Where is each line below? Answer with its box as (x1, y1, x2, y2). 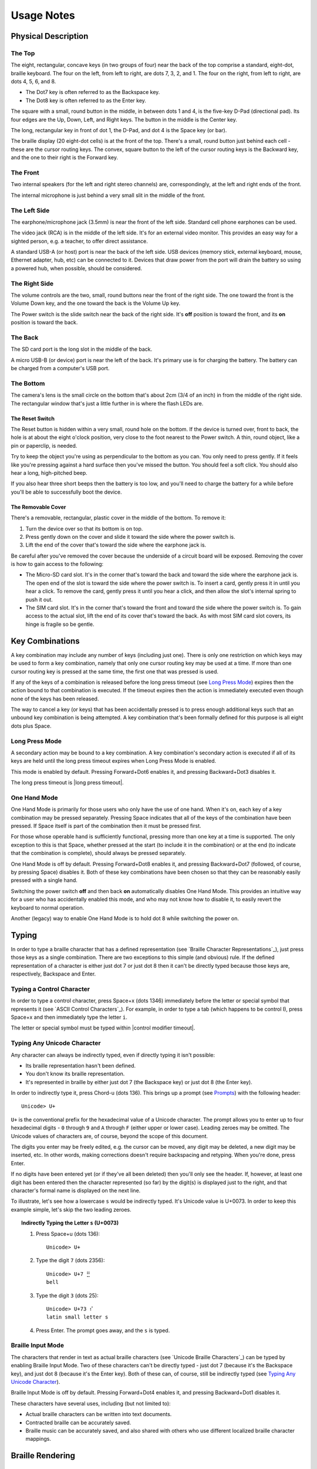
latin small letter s (46, 1314, 109, 1320)
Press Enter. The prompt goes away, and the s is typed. (36, 1327, 170, 1334)
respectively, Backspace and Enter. (11, 970, 96, 978)
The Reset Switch (11, 415, 55, 422)
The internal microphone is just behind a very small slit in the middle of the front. (11, 192, 205, 199)
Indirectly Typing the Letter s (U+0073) (21, 1219, 119, 1226)
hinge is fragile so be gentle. (25, 621, 95, 628)
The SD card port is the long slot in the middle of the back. (11, 346, 153, 353)
